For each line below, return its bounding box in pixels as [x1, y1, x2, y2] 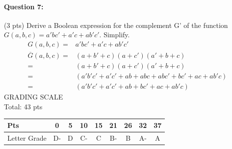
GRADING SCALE [4, 92, 63, 102]
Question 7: [4, 1, 44, 11]
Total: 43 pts [4, 101, 43, 111]
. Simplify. [99, 29, 130, 40]
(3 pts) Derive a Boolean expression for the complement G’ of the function [4, 20, 228, 30]
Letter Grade [7, 132, 47, 143]
